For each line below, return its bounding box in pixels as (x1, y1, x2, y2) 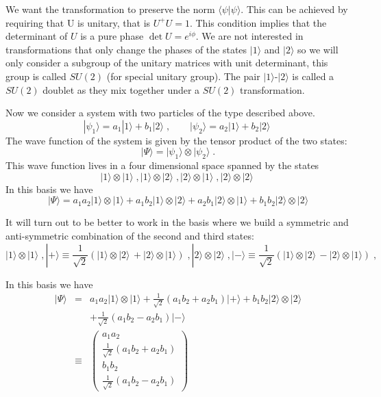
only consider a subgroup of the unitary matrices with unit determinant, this (5, 55, 328, 70)
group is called (5, 68, 66, 83)
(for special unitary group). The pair (106, 68, 260, 83)
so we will (297, 42, 339, 56)
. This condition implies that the (189, 15, 327, 29)
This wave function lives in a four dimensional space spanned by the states (5, 158, 319, 172)
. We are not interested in (195, 29, 304, 43)
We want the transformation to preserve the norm (5, 2, 215, 16)
